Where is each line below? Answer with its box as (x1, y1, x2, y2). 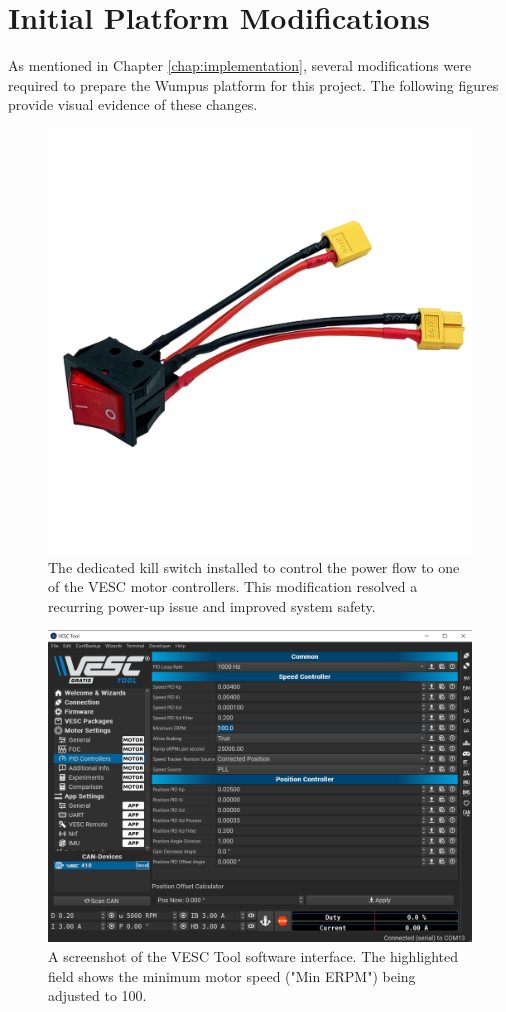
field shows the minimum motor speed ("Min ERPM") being (48, 965, 416, 986)
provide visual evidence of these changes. (8, 94, 258, 115)
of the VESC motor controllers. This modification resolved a (48, 576, 418, 597)
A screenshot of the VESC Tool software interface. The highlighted (48, 946, 459, 967)
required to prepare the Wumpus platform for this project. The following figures (8, 74, 499, 95)
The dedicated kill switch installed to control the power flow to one (48, 556, 460, 577)
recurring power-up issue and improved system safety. (48, 595, 376, 616)
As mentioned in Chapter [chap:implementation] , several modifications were (8, 55, 472, 76)
